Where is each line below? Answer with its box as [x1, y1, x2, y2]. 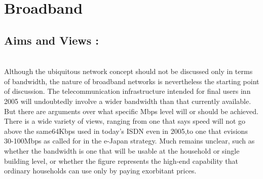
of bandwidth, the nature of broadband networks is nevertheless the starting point [4, 76, 259, 86]
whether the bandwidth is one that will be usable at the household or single [4, 145, 240, 156]
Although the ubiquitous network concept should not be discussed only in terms [4, 66, 253, 77]
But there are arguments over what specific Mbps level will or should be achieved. [4, 105, 258, 116]
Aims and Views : [4, 32, 99, 48]
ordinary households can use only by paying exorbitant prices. [4, 165, 197, 176]
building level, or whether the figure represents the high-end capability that [4, 155, 238, 166]
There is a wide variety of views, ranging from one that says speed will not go [4, 116, 246, 126]
